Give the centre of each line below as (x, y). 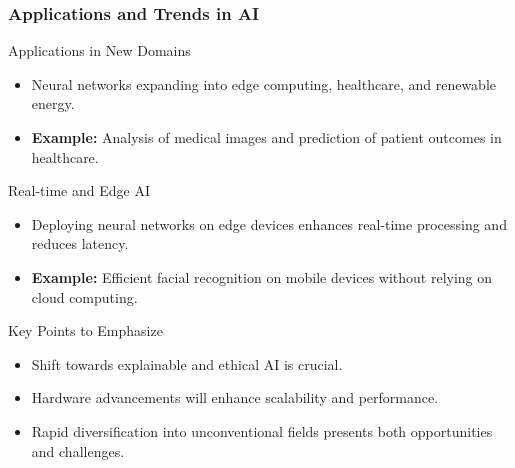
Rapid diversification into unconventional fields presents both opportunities (262, 430)
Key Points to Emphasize (85, 330)
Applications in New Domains (99, 50)
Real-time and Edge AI (79, 190)
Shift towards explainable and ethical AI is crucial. (187, 363)
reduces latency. (80, 243)
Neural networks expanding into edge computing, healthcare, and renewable (263, 83)
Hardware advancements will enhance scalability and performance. (235, 397)
